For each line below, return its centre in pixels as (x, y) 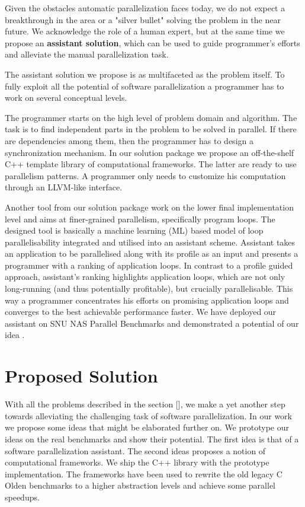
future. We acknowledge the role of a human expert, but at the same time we (145, 31)
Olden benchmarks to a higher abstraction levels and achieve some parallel (140, 485)
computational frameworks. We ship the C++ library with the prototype (137, 462)
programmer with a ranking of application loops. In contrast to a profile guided (149, 265)
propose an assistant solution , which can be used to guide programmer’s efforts (152, 42)
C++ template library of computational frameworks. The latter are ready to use (151, 164)
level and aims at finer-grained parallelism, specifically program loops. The (140, 219)
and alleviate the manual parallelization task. (87, 54)
